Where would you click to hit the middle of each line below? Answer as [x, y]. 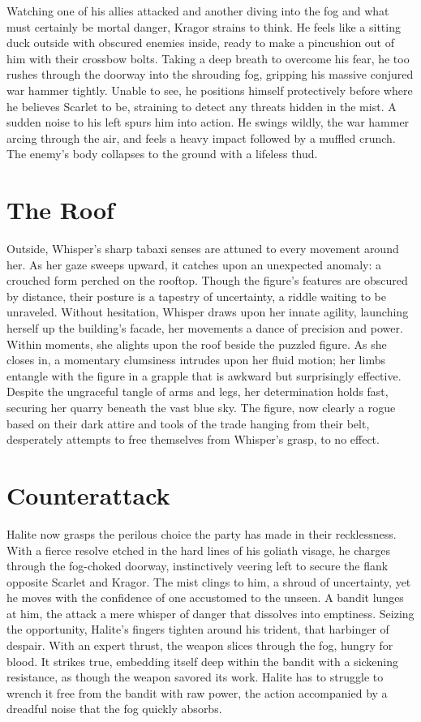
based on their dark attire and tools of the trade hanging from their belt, [188, 423]
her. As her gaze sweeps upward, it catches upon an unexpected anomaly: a [194, 264]
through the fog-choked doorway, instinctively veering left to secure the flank [198, 566]
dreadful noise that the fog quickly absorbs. [114, 709]
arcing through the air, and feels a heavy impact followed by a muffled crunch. [201, 138]
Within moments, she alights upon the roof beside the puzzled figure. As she [197, 344]
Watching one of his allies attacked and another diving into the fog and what [198, 11]
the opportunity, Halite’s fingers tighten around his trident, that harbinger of [198, 629]
